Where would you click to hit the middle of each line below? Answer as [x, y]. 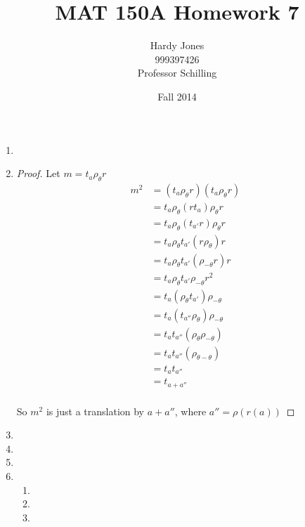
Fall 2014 [177, 96]
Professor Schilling [177, 73]
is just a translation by [95, 411]
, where [190, 411]
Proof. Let [38, 173]
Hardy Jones [177, 45]
